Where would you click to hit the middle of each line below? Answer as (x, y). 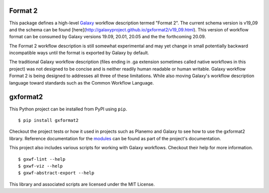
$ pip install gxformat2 (48, 120)
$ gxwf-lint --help (42, 159)
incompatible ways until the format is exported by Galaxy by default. (79, 53)
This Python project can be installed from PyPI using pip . (68, 109)
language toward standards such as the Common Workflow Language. (82, 83)
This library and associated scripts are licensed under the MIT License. (82, 184)
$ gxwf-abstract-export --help (56, 173)
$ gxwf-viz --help (41, 166)
